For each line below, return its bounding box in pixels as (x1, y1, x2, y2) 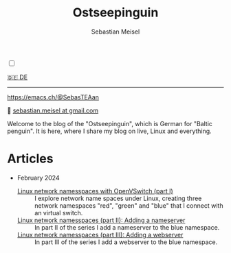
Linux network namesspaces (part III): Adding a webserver (16, 230, 184, 239)
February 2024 (16, 173, 60, 182)
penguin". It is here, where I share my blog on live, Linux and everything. (7, 127, 212, 135)
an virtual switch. (34, 208, 83, 217)
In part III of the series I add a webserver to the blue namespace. (34, 238, 218, 246)
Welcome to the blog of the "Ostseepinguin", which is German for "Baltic (7, 119, 213, 128)
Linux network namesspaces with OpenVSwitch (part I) (16, 186, 173, 195)
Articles (7, 151, 54, 167)
